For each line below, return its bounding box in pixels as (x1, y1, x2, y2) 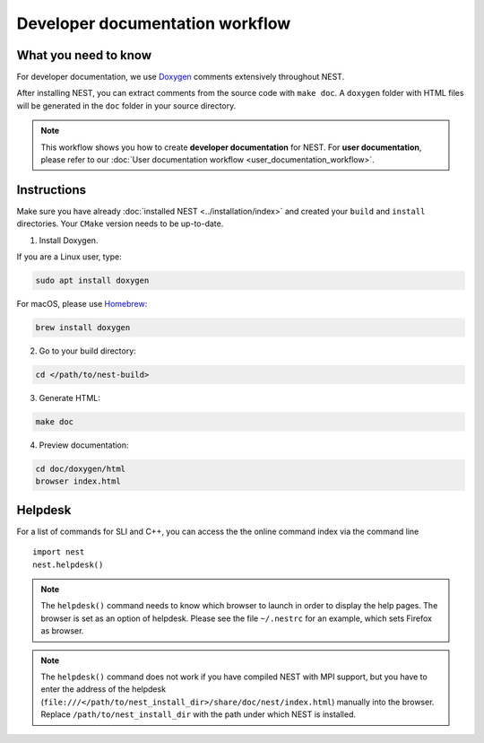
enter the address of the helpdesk (40, 684, 166, 695)
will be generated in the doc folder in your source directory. (16, 100, 237, 111)
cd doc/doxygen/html (35, 463, 125, 474)
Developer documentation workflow (16, 13, 291, 33)
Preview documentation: (39, 440, 129, 450)
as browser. (40, 625, 84, 636)
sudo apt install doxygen (35, 275, 150, 286)
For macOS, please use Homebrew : (16, 299, 148, 310)
